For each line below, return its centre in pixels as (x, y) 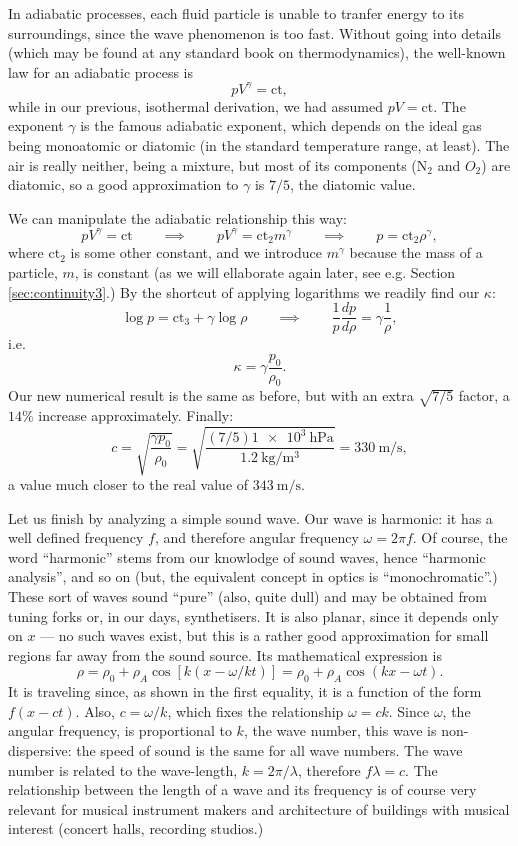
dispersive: (40, 750)
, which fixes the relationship (255, 710)
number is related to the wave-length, (123, 769)
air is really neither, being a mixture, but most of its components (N (218, 164)
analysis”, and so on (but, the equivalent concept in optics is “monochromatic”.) (253, 576)
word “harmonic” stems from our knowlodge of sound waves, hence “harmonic (247, 556)
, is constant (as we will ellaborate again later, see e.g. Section (265, 271)
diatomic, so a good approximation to (123, 184)
